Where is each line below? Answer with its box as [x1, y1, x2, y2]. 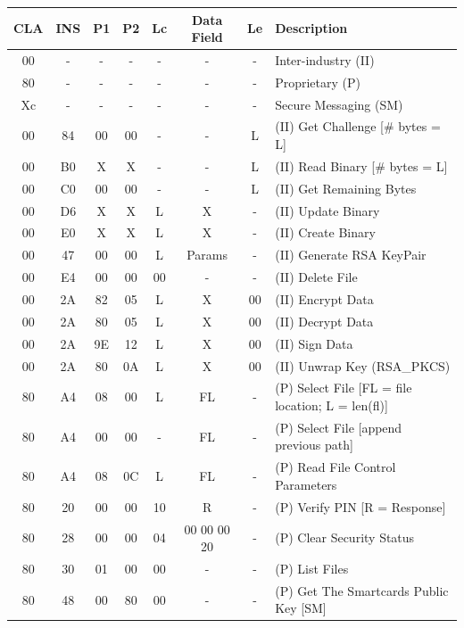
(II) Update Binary [275, 201, 380, 219]
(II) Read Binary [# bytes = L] [275, 156, 448, 175]
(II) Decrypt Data [275, 311, 374, 330]
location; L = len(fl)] [275, 395, 388, 414]
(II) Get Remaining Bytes [275, 178, 417, 197]
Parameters [275, 475, 337, 493]
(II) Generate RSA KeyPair [275, 245, 427, 264]
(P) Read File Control [275, 458, 396, 476]
